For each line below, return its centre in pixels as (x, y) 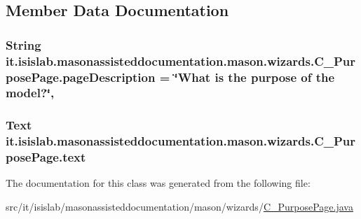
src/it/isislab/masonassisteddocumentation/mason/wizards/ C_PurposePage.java (179, 207)
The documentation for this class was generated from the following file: (158, 183)
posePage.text (46, 157)
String (23, 44)
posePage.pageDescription (81, 77)
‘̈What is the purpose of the (254, 77)
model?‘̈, (30, 93)
